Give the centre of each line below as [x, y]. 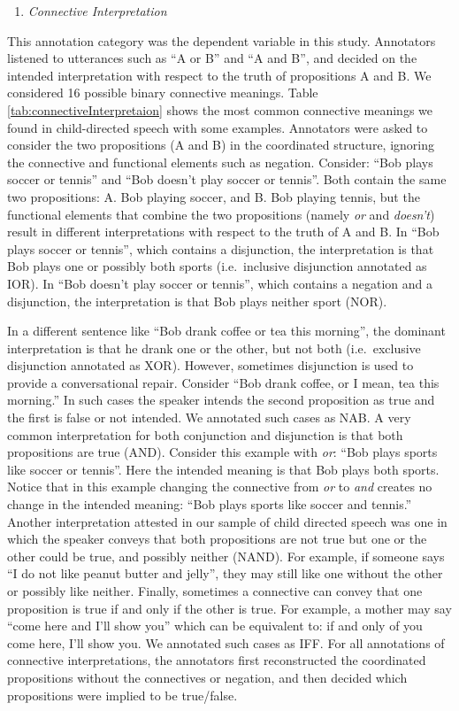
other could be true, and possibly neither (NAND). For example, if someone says [226, 556]
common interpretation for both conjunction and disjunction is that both [205, 434]
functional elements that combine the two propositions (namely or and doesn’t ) [221, 214]
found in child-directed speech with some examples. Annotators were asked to [218, 127]
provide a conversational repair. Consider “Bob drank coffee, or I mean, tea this [223, 382]
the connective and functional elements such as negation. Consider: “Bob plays [220, 162]
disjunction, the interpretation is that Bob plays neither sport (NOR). [197, 301]
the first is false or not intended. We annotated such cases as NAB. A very [209, 417]
